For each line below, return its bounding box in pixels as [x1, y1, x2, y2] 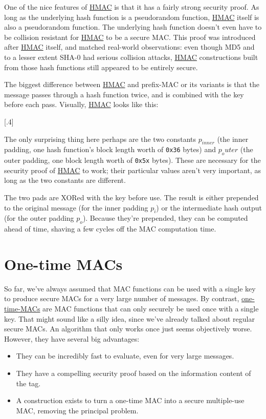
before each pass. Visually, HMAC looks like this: [4, 99, 159, 110]
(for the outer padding [4, 213, 74, 223]
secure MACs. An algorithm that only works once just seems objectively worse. [4, 323, 252, 334]
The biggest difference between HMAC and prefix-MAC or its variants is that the [4, 79, 259, 90]
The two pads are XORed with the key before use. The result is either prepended [4, 192, 259, 202]
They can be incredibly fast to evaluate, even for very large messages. [16, 350, 234, 361]
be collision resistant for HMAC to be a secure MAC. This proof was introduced [4, 31, 256, 42]
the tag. [16, 378, 41, 388]
